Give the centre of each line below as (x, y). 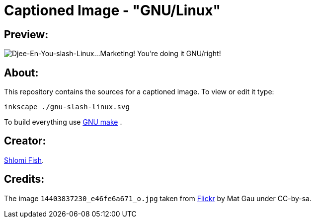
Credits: (24, 179)
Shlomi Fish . (24, 160)
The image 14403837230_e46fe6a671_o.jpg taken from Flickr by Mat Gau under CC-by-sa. (158, 198)
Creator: (25, 141)
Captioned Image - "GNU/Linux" (112, 10)
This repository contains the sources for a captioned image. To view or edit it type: (139, 92)
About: (21, 73)
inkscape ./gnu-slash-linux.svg (67, 107)
